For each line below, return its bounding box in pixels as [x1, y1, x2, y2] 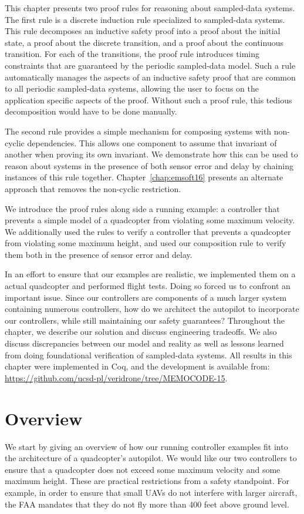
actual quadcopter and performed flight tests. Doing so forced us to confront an [5, 280, 291, 292]
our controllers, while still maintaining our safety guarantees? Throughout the [5, 314, 285, 326]
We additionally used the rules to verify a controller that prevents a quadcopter [5, 225, 291, 237]
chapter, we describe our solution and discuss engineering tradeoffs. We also [5, 325, 277, 338]
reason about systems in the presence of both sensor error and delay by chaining [5, 159, 293, 172]
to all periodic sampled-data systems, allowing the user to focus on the [5, 82, 259, 95]
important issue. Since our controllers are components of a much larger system [5, 291, 287, 303]
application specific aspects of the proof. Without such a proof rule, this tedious [5, 93, 292, 106]
